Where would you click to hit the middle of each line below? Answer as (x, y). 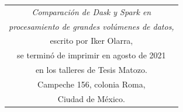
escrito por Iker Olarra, (91, 41)
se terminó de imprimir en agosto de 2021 (91, 55)
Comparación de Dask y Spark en (91, 11)
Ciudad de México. (91, 98)
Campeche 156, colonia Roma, (91, 84)
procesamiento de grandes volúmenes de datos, (91, 26)
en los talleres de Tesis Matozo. (91, 70)
